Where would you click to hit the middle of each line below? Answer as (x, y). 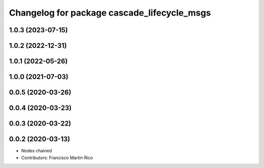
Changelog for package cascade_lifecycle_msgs (110, 13)
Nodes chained (37, 151)
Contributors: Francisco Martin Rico (57, 157)
